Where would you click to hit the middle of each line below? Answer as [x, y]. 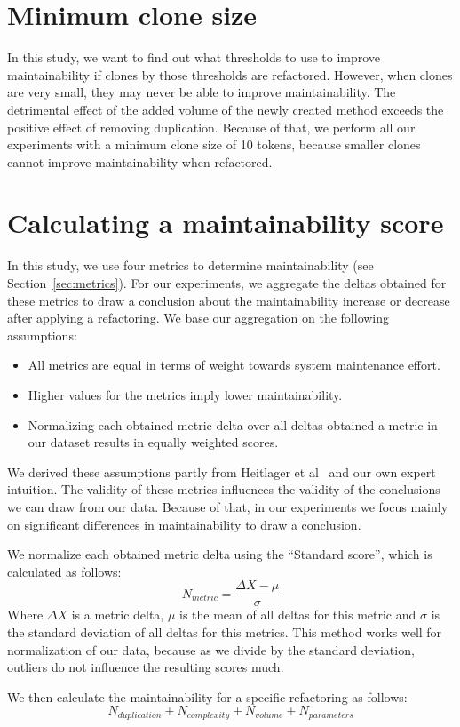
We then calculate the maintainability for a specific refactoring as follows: [207, 696]
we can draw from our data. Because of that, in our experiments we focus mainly [228, 506]
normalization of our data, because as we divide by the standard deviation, [211, 649]
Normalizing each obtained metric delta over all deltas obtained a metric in [233, 424]
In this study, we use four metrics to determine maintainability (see [190, 265]
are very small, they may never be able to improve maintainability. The [202, 92]
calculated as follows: [64, 571]
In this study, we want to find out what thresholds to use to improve [194, 57]
